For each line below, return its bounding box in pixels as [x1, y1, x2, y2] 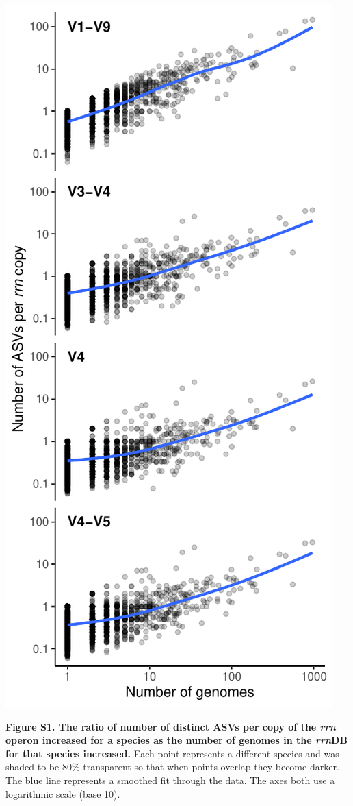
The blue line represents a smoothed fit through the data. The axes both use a [5, 772, 335, 787]
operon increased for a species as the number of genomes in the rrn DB [5, 733, 348, 747]
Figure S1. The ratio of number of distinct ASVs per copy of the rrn [5, 719, 336, 733]
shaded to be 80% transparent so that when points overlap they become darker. [5, 759, 339, 774]
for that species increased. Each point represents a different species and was [5, 746, 339, 760]
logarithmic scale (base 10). [5, 786, 120, 801]
